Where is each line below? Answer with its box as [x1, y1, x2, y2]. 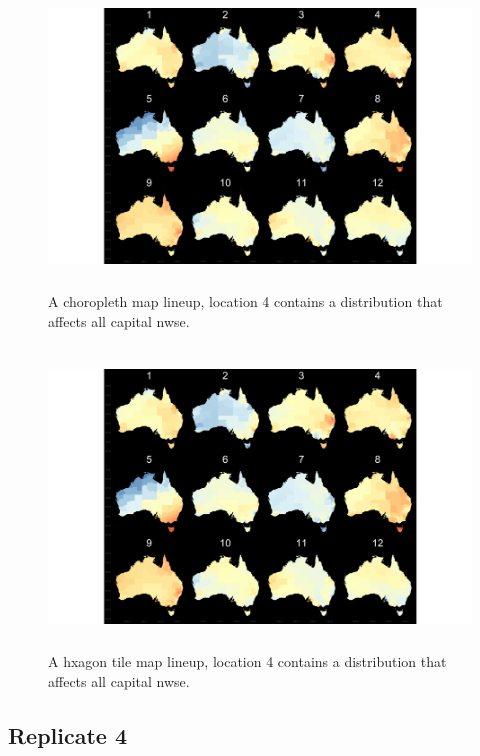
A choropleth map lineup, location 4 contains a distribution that [48, 290, 443, 311]
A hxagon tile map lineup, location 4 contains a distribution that [48, 651, 447, 672]
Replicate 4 [8, 719, 128, 750]
